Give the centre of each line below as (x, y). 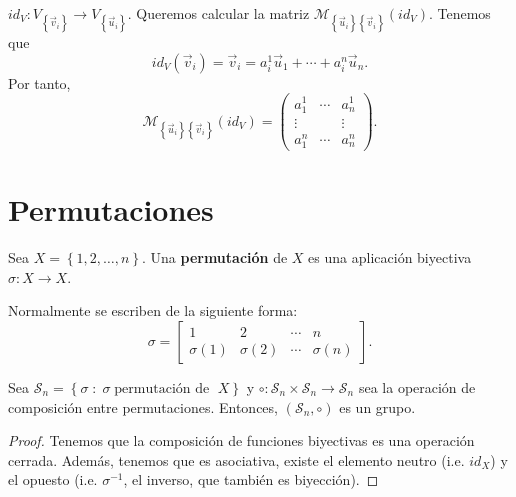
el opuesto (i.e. (53, 479)
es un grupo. (377, 406)
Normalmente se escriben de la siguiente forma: (153, 310)
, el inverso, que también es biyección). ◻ (251, 479)
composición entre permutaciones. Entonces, (143, 406)
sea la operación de (417, 386)
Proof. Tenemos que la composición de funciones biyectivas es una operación (241, 440)
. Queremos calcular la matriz (218, 13)
